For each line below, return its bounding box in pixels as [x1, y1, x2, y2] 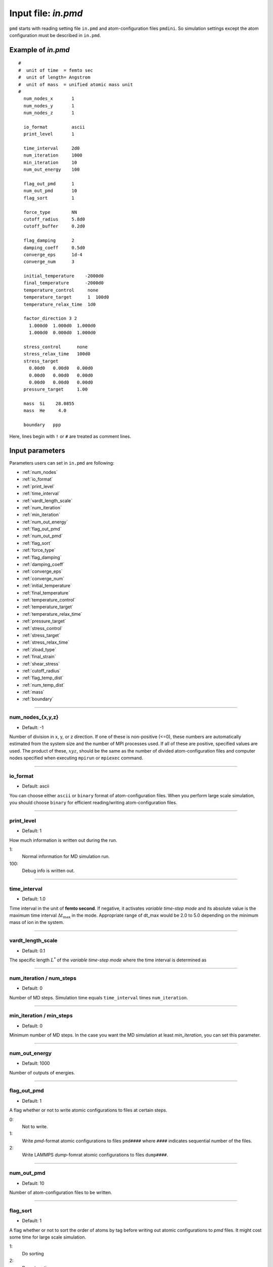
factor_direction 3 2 [23, 316, 77, 321]
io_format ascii [23, 124, 85, 130]
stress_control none [23, 344, 88, 350]
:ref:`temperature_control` [22, 597, 76, 603]
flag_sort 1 [23, 195, 75, 201]
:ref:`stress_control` [22, 625, 63, 631]
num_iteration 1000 [23, 153, 83, 158]
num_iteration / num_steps [9, 975, 77, 982]
